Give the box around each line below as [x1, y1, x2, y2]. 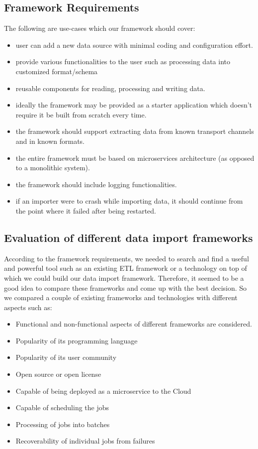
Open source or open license [15, 369, 101, 379]
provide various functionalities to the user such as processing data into [15, 56, 230, 67]
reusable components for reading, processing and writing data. [15, 83, 205, 93]
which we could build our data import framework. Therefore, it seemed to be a [4, 272, 244, 283]
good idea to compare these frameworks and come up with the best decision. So [4, 282, 247, 293]
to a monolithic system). [15, 162, 90, 173]
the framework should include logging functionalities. [15, 179, 177, 189]
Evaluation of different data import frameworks [4, 229, 253, 245]
